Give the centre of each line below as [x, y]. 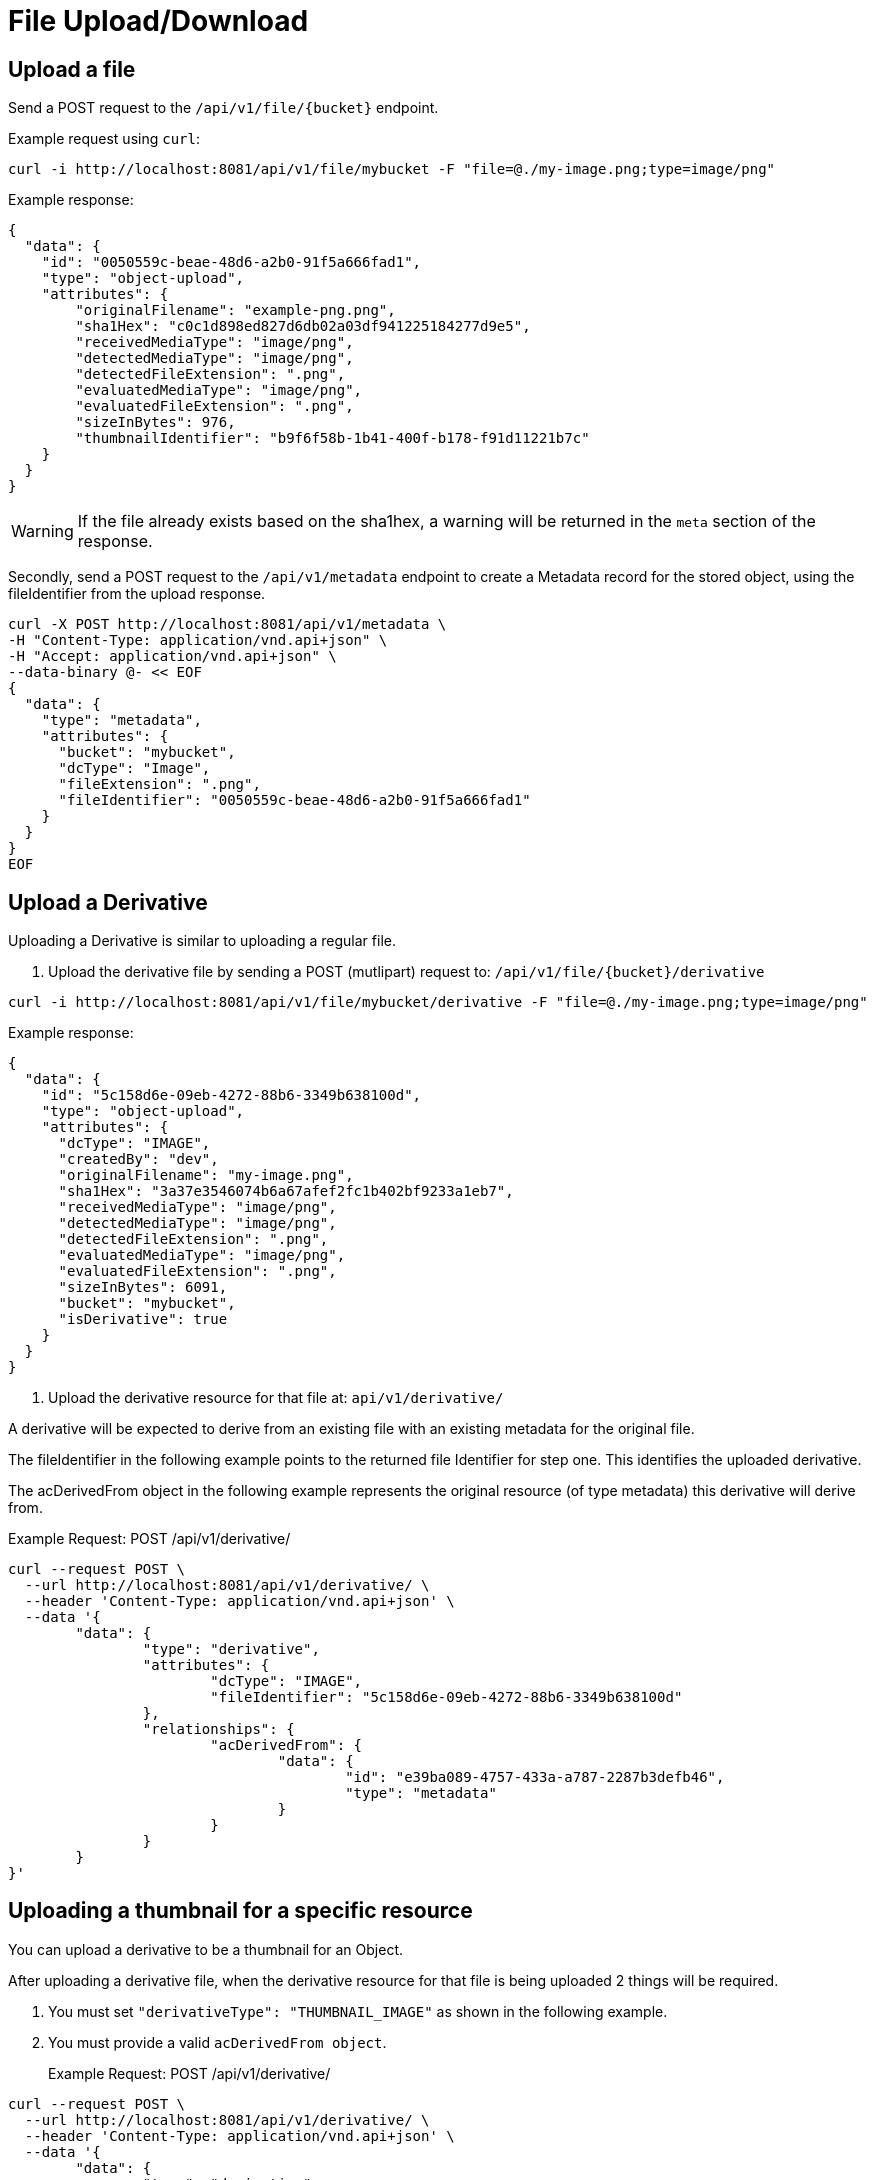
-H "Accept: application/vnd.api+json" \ [172, 656]
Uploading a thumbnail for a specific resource [240, 1911]
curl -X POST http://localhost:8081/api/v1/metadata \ [227, 624]
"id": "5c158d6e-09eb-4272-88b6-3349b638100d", [231, 1095]
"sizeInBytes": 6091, [143, 1287]
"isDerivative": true [143, 1319]
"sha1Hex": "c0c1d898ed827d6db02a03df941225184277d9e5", [303, 326]
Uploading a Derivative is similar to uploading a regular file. [202, 941]
